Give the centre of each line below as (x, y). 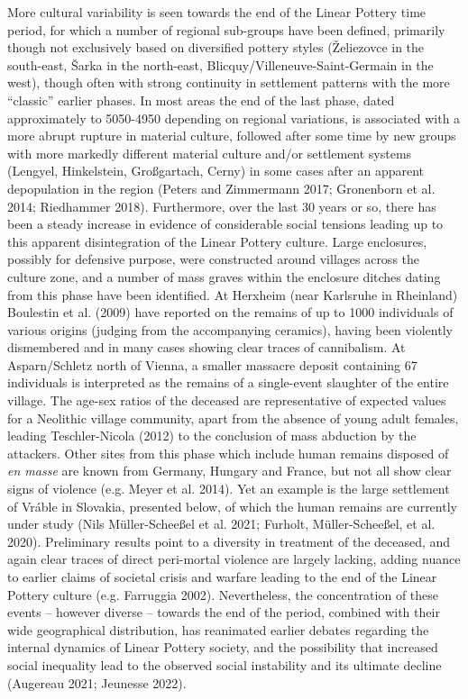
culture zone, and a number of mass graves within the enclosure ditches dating (224, 276)
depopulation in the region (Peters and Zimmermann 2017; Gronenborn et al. (221, 188)
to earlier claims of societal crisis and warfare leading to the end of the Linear (222, 576)
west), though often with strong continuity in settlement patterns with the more (229, 82)
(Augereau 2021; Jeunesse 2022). (97, 682)
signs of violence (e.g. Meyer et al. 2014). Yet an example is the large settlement (229, 489)
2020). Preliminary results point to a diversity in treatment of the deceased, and (229, 541)
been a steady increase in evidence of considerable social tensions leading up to (225, 224)
